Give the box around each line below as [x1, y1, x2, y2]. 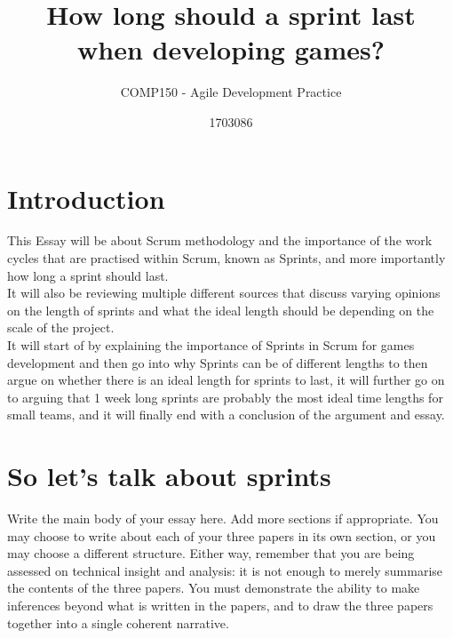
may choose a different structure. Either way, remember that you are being [7, 544, 415, 562]
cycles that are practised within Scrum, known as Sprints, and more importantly [7, 249, 446, 267]
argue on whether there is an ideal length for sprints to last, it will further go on [7, 371, 445, 389]
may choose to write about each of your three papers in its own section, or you [7, 526, 436, 545]
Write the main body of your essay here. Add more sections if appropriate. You [7, 509, 439, 528]
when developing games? [77, 31, 385, 68]
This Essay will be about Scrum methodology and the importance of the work [7, 231, 433, 250]
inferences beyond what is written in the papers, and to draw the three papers [7, 596, 433, 615]
